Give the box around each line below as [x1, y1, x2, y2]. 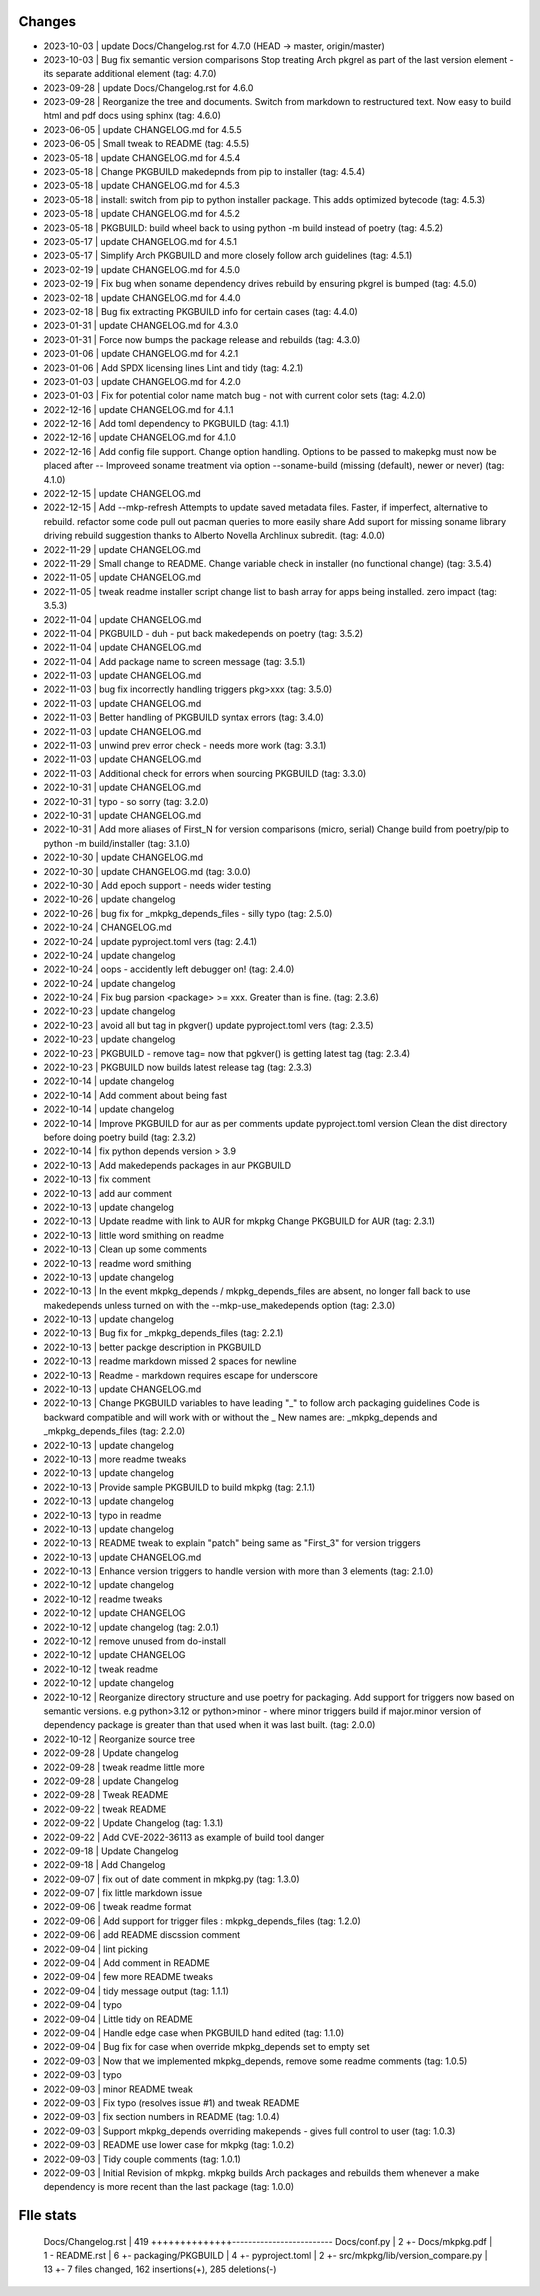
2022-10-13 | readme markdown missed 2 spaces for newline [43, 1355, 297, 1367]
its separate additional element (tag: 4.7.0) [43, 68, 217, 80]
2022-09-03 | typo [43, 2069, 122, 2081]
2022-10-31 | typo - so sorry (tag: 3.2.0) [43, 795, 209, 807]
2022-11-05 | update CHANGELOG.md [43, 571, 202, 584]
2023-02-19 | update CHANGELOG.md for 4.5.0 [43, 263, 240, 275]
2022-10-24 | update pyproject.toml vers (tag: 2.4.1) [43, 935, 258, 947]
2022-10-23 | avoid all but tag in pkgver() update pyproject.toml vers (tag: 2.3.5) [43, 1019, 374, 1031]
